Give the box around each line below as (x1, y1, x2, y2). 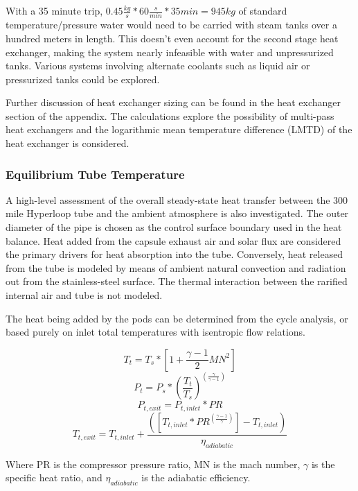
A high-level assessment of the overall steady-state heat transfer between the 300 (6, 192, 348, 207)
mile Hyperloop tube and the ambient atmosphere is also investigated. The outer (6, 206, 349, 221)
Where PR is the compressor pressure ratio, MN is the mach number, (6, 456, 301, 471)
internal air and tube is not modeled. (6, 288, 163, 302)
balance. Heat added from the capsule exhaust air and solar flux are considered (6, 233, 341, 248)
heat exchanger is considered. (6, 136, 129, 150)
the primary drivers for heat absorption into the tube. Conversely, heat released (6, 247, 343, 261)
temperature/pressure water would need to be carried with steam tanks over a (6, 17, 337, 32)
